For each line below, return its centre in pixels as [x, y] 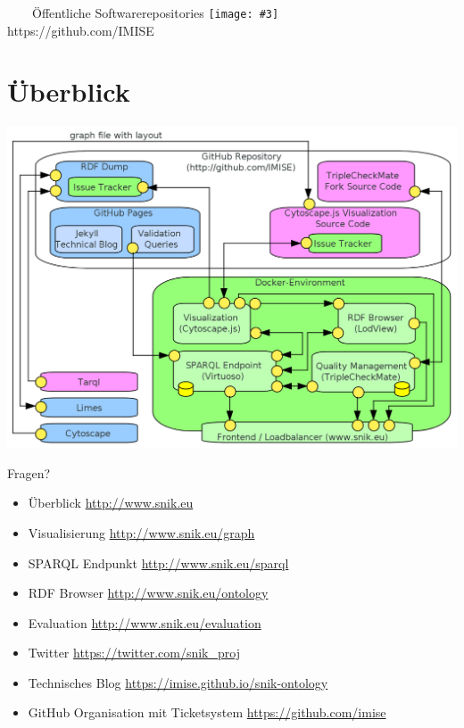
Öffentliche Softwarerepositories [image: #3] [155, 12]
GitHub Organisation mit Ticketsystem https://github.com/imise [207, 712]
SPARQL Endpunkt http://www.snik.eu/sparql [158, 563]
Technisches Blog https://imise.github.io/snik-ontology [178, 682]
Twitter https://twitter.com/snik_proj [134, 653]
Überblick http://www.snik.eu [111, 503]
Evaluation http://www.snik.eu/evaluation [145, 622]
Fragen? [29, 472]
